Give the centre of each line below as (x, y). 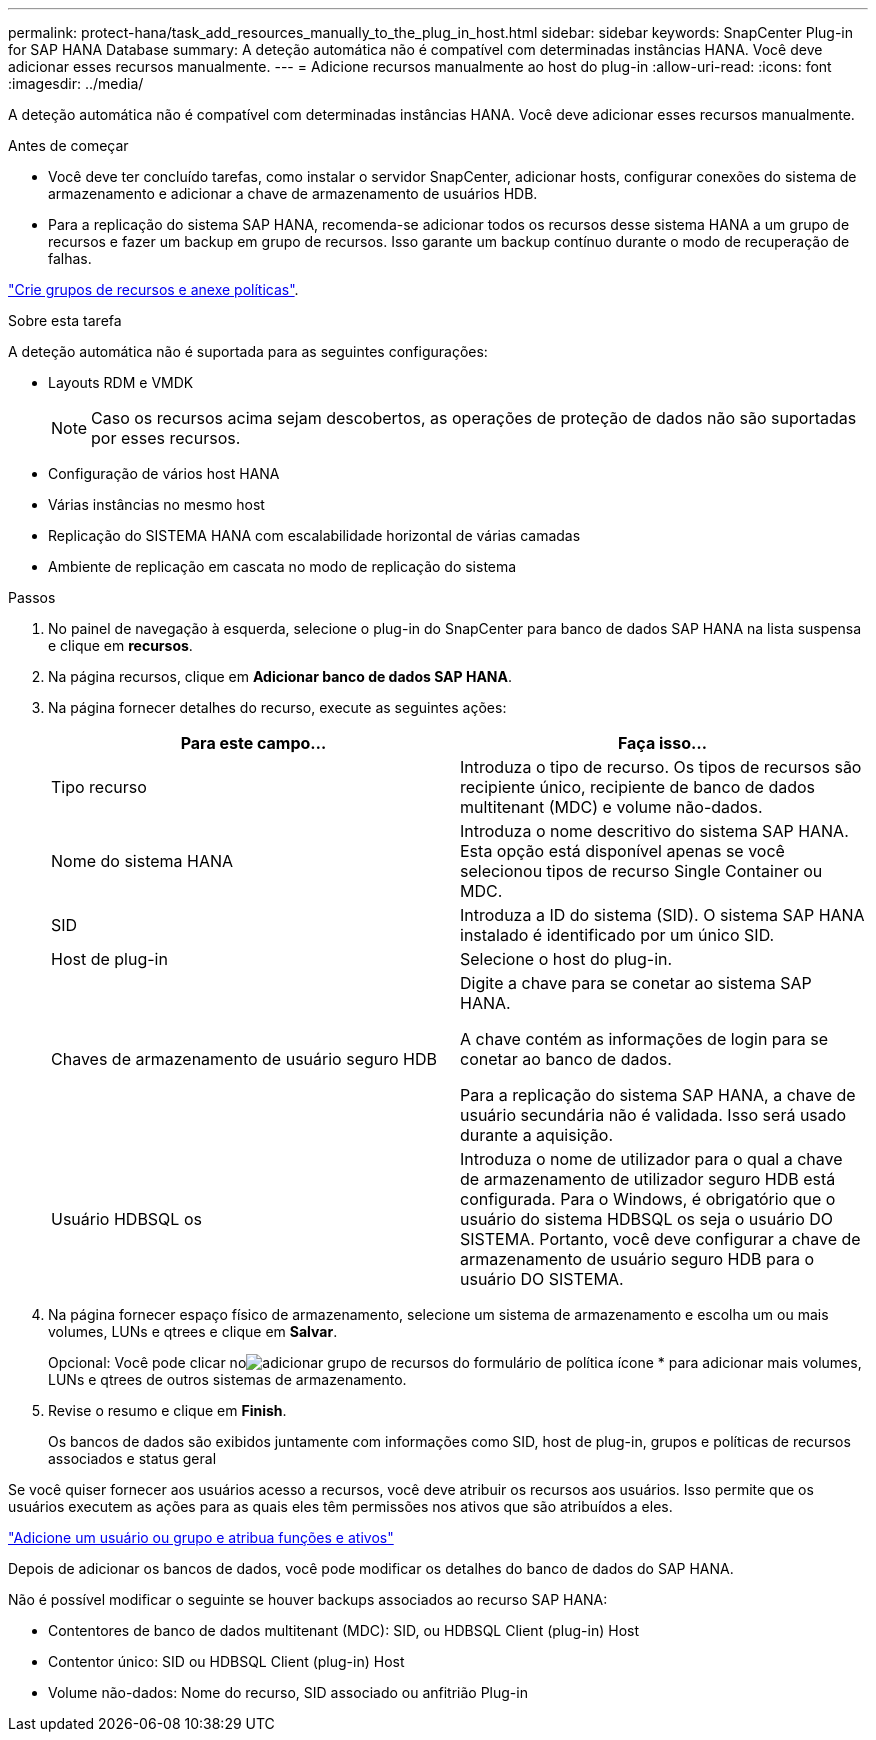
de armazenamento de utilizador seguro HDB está (648, 1179)
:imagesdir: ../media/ (76, 83)
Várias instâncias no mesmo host (156, 504)
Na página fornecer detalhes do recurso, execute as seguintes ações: (277, 707)
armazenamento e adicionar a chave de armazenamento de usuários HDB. (293, 193)
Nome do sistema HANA (142, 861)
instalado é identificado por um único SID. (617, 935)
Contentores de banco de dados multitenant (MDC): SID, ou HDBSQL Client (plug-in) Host (344, 1630)
